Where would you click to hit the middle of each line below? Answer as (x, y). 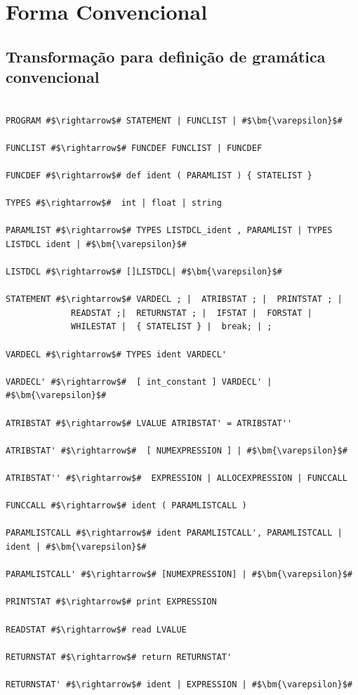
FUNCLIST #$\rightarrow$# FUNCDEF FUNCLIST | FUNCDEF (134, 148)
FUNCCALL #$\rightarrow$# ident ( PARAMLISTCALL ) (126, 506)
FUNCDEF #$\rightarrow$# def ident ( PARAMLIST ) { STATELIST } (159, 175)
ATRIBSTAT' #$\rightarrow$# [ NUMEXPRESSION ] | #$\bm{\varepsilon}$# (177, 450)
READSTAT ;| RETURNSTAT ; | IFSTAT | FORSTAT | (192, 313)
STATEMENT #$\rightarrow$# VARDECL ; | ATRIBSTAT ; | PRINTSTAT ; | (174, 299)
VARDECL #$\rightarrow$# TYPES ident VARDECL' (116, 354)
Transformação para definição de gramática (166, 56)
